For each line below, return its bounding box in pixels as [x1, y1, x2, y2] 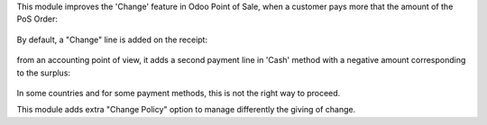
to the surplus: [16, 67, 71, 78]
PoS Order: [16, 13, 58, 24]
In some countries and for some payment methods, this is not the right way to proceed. [16, 87, 341, 98]
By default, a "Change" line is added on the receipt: [16, 34, 207, 45]
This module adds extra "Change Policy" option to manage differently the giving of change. [16, 104, 356, 115]
